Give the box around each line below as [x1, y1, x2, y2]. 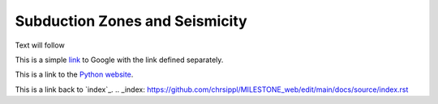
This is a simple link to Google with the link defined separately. [15, 55, 224, 64]
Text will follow [15, 40, 65, 50]
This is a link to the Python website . [15, 69, 134, 80]
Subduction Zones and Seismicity [15, 12, 247, 30]
